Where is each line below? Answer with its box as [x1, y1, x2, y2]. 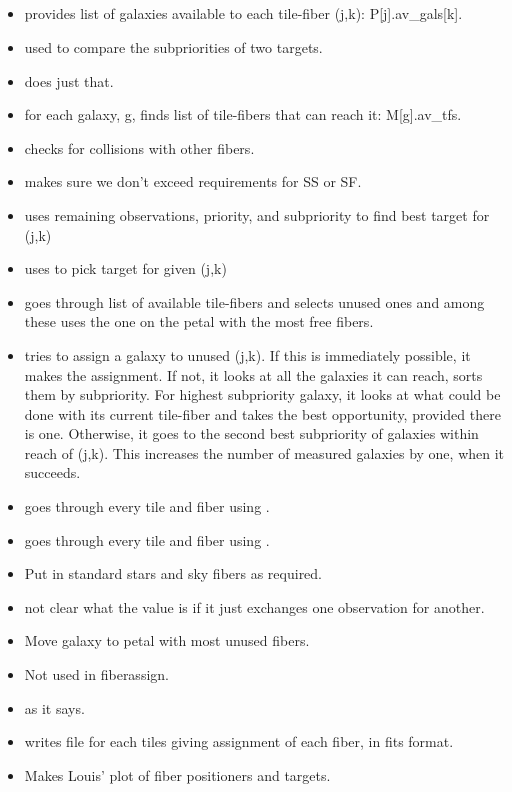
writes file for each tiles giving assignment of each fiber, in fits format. [24, 731, 454, 752]
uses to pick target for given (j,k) [24, 258, 227, 279]
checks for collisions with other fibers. [24, 137, 255, 158]
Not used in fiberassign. [24, 664, 169, 685]
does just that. [24, 70, 114, 91]
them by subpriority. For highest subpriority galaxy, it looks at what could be [24, 384, 501, 405]
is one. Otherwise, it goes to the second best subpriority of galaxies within [24, 423, 479, 444]
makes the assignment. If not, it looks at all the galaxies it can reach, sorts [24, 364, 483, 385]
